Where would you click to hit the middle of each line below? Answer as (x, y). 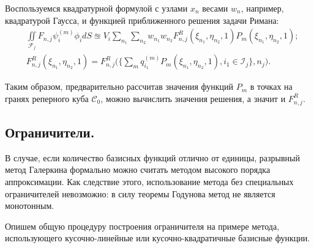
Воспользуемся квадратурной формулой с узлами (96, 8)
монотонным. (30, 206)
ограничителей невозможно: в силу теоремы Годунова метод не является (140, 193)
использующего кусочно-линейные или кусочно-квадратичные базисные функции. (158, 238)
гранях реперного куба (47, 98)
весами (215, 8)
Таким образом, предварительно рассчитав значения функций (119, 86)
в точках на (271, 86)
